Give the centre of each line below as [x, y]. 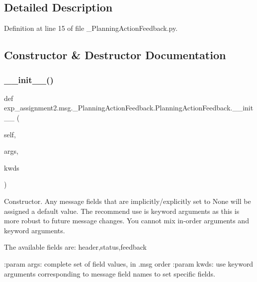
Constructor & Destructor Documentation [115, 55]
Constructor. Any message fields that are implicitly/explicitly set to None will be [128, 201]
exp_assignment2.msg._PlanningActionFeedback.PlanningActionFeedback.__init [129, 108]
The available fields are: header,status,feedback [75, 247]
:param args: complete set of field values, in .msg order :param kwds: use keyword [129, 263]
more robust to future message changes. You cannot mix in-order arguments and [127, 221]
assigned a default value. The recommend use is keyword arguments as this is [122, 211]
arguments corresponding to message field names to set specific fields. [110, 273]
